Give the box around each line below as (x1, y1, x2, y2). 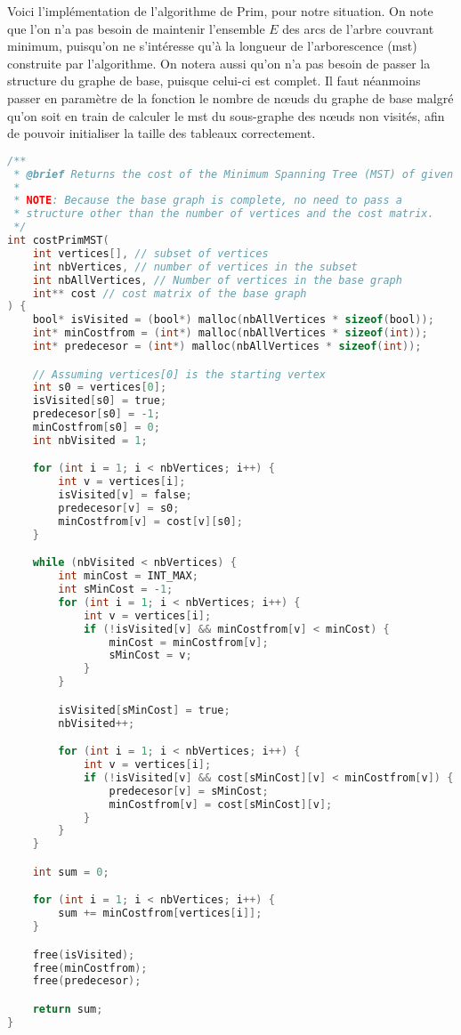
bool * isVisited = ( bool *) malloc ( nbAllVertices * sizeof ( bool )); (32, 313, 434, 327)
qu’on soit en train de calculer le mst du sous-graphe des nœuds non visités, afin (7, 106, 445, 125)
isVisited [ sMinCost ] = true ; (58, 703, 230, 716)
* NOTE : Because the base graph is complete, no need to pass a (13, 194, 402, 207)
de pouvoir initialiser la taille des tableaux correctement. (7, 124, 316, 142)
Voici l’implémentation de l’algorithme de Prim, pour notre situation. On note (7, 2, 433, 20)
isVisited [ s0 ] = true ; (32, 394, 167, 408)
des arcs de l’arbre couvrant (282, 19, 434, 37)
